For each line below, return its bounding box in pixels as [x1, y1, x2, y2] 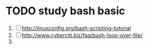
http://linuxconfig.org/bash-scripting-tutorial [21, 24, 131, 32]
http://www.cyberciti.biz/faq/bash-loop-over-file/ [21, 32, 143, 39]
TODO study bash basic [5, 4, 126, 18]
